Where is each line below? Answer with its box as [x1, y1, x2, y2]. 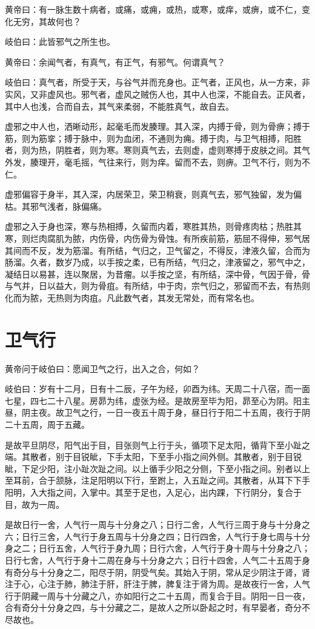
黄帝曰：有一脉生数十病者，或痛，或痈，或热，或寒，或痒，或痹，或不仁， [5, 3, 302, 15]
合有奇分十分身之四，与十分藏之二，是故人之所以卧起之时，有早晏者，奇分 [5, 601, 302, 614]
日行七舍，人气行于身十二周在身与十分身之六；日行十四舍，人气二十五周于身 [5, 553, 310, 566]
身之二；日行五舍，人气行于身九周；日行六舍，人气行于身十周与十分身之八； [5, 542, 310, 554]
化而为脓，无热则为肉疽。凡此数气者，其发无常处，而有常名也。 [5, 291, 259, 304]
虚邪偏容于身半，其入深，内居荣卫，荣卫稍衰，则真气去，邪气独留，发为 [5, 188, 293, 201]
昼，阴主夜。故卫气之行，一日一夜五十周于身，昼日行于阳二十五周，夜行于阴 [5, 406, 310, 419]
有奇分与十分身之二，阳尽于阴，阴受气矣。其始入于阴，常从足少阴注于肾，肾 [5, 565, 310, 578]
